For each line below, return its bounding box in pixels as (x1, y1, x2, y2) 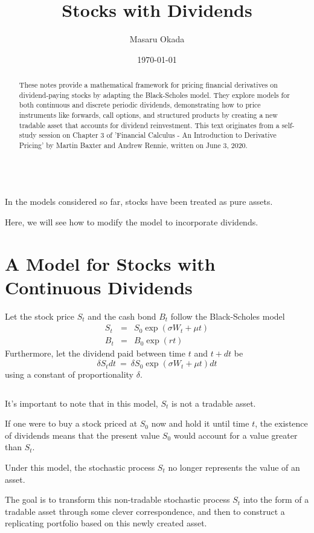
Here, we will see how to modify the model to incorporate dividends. (5, 215, 258, 228)
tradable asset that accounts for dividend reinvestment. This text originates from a (19, 120, 280, 130)
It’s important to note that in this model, (5, 396, 158, 409)
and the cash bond (88, 309, 156, 322)
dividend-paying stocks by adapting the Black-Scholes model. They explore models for (19, 89, 290, 100)
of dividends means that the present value (5, 428, 160, 441)
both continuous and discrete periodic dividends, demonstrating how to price (19, 100, 261, 110)
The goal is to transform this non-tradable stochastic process (5, 493, 230, 506)
